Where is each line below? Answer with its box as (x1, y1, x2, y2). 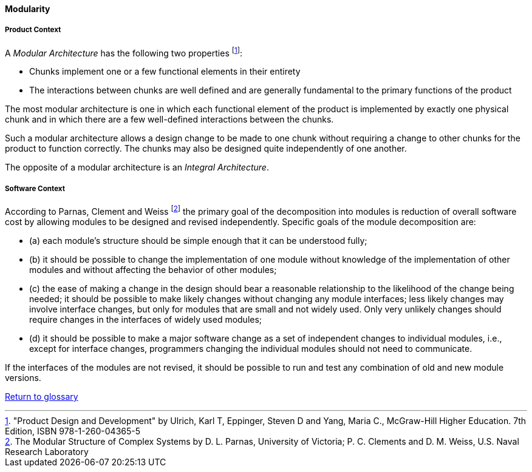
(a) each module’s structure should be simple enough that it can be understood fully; (29, 235, 367, 246)
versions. (5, 372, 41, 383)
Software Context (5, 184, 65, 193)
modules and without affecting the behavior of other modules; (29, 264, 277, 275)
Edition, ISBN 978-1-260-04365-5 (5, 425, 141, 436)
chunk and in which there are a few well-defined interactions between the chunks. (5, 114, 334, 125)
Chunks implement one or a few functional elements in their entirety (29, 66, 301, 77)
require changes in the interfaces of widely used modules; (29, 314, 262, 325)
